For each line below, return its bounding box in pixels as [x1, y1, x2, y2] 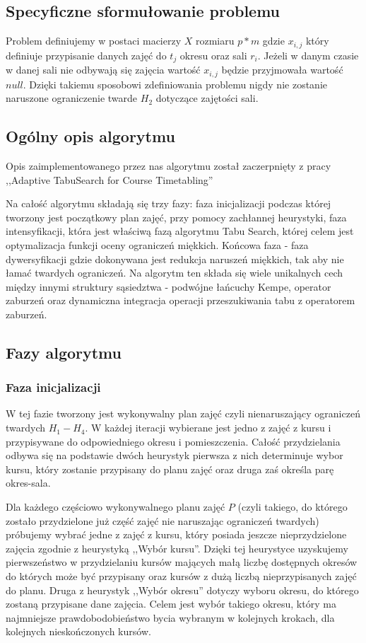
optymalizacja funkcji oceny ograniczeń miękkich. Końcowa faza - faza [6, 237, 309, 252]
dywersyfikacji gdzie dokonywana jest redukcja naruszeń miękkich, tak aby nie [6, 251, 344, 266]
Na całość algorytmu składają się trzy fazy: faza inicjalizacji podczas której [6, 196, 331, 211]
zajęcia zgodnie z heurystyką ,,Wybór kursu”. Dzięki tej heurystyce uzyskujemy [6, 540, 348, 555]
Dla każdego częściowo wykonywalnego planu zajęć [6, 499, 225, 514]
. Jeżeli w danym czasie [257, 47, 359, 62]
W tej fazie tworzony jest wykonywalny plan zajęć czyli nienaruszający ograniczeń [6, 406, 360, 421]
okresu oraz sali [179, 47, 247, 62]
